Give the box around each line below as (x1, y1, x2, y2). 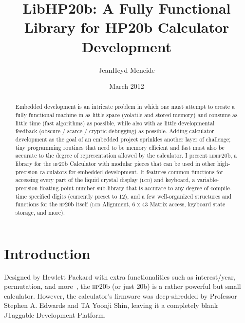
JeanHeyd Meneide (98, 64, 155, 75)
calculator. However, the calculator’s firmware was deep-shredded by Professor (4, 290, 237, 301)
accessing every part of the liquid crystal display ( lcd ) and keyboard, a (15, 176, 195, 184)
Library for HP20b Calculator (24, 17, 229, 37)
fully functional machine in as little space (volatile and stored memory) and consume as (15, 111, 238, 119)
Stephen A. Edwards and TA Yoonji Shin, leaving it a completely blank (4, 300, 218, 310)
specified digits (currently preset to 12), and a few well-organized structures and (28, 192, 232, 200)
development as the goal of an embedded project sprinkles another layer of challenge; (15, 135, 231, 143)
